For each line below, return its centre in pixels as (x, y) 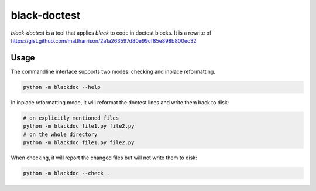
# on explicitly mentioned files (71, 118)
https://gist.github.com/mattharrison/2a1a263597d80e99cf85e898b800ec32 (104, 40)
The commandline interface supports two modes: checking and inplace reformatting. (113, 71)
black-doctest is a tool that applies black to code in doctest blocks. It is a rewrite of (111, 33)
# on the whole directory (60, 134)
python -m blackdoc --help (62, 87)
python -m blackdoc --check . (66, 173)
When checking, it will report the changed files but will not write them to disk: (104, 158)
